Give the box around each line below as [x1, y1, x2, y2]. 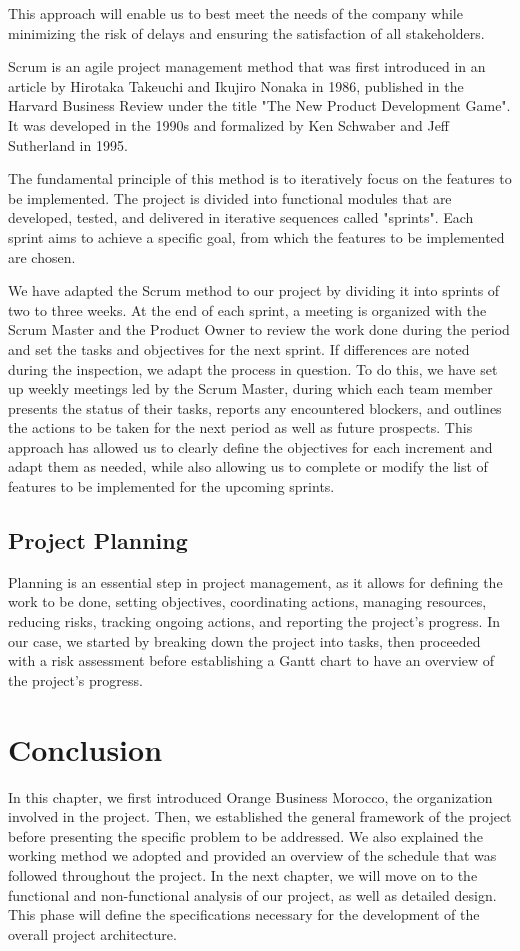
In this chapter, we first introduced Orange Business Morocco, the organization [8, 786, 493, 807]
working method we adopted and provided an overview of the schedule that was [8, 845, 497, 866]
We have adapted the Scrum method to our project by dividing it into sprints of [8, 280, 500, 301]
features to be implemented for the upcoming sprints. [8, 476, 335, 497]
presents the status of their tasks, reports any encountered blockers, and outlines [8, 397, 502, 418]
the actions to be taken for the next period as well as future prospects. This [8, 417, 473, 438]
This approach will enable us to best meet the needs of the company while [8, 3, 463, 23]
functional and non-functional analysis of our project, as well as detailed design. [8, 884, 497, 905]
